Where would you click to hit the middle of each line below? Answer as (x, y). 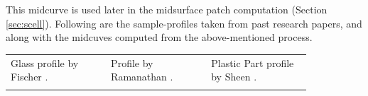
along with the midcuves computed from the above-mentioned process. (159, 37)
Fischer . (29, 77)
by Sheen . (234, 77)
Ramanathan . (142, 77)
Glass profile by (45, 62)
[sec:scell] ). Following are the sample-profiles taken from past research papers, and (184, 23)
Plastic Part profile (253, 62)
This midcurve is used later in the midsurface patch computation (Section (167, 9)
